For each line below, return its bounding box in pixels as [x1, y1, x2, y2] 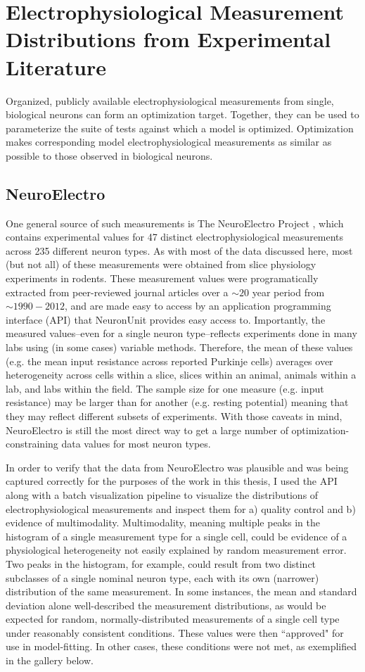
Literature [6, 52, 106, 81]
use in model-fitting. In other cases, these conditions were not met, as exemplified [6, 639, 357, 654]
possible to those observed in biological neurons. [6, 148, 213, 163]
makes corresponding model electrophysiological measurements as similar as [6, 134, 332, 149]
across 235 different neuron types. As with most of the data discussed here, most [6, 243, 353, 258]
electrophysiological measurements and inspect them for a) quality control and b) [6, 501, 356, 516]
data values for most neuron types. [61, 436, 211, 451]
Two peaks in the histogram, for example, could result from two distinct [6, 556, 316, 571]
